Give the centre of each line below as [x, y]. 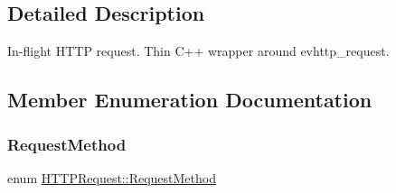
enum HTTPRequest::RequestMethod [112, 177]
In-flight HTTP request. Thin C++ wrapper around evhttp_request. [198, 51]
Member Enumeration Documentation [190, 100]
